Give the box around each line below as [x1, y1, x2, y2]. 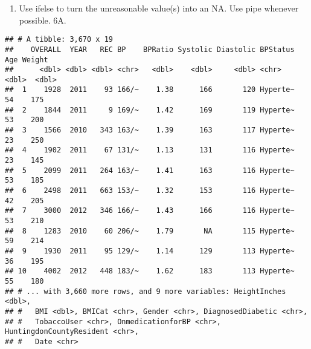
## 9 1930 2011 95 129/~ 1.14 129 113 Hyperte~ [5, 246, 295, 255]
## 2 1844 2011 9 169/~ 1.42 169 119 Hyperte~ [5, 105, 295, 114]
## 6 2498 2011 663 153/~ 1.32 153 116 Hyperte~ [5, 186, 295, 195]
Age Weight [5, 55, 48, 64]
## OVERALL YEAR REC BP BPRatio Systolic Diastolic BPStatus [5, 45, 295, 54]
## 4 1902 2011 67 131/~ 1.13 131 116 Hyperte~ [5, 146, 295, 155]
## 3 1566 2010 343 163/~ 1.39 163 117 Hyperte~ [5, 126, 295, 135]
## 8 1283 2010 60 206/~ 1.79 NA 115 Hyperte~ [5, 226, 295, 235]
